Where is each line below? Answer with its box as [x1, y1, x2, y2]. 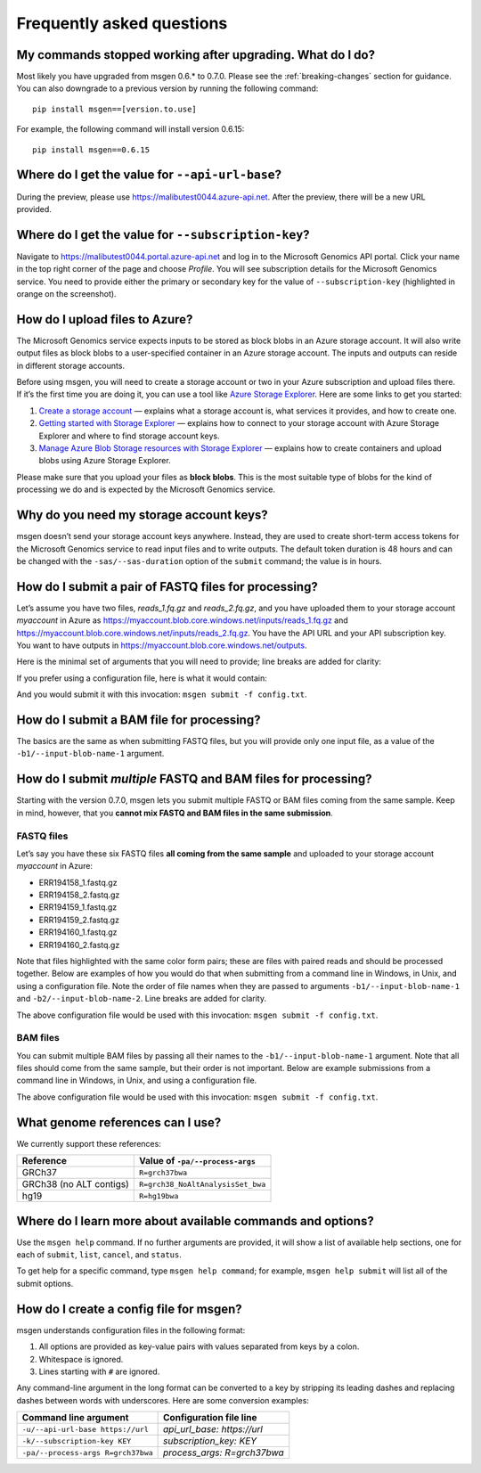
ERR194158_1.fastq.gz [38, 877, 118, 888]
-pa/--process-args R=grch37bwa [21, 1448, 153, 1457]
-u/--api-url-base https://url [21, 1424, 149, 1434]
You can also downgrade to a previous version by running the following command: [16, 83, 319, 94]
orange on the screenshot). [16, 289, 117, 299]
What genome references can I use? [16, 1115, 222, 1130]
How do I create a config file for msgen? [16, 1301, 242, 1316]
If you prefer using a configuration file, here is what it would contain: [16, 673, 267, 683]
